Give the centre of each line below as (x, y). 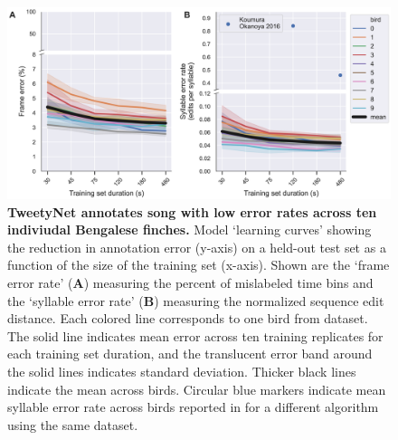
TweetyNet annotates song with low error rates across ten (192, 211)
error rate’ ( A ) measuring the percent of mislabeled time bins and (190, 282)
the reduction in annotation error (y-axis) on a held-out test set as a (197, 247)
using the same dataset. (73, 424)
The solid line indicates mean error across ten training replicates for (195, 335)
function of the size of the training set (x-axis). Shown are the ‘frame (199, 265)
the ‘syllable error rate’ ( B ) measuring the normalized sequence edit (196, 300)
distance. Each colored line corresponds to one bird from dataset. (188, 318)
